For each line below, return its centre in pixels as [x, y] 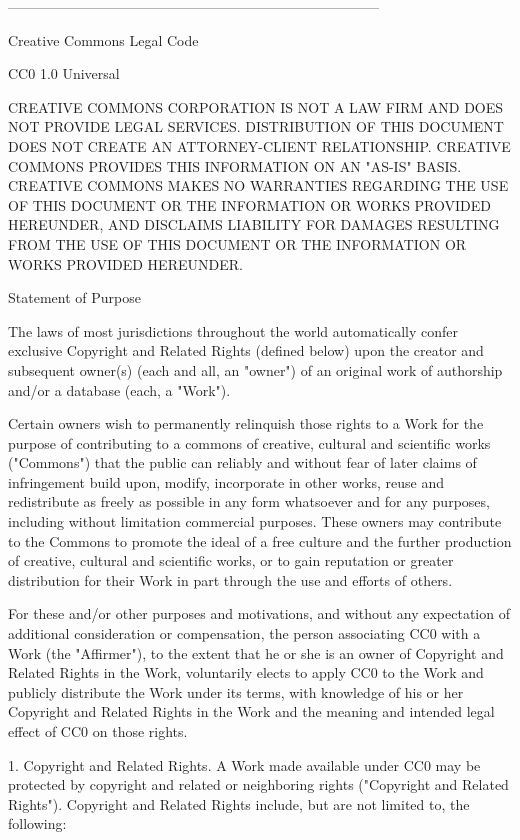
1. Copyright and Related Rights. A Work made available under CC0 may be [244, 764]
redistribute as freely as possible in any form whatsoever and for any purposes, [249, 501]
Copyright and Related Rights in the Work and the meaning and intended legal [251, 711]
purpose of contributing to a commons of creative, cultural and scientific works [249, 442]
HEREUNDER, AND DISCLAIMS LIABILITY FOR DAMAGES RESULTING [254, 224]
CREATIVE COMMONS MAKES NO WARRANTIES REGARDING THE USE [258, 185]
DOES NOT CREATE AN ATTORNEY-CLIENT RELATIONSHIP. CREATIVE [259, 145]
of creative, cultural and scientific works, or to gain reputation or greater [231, 560]
